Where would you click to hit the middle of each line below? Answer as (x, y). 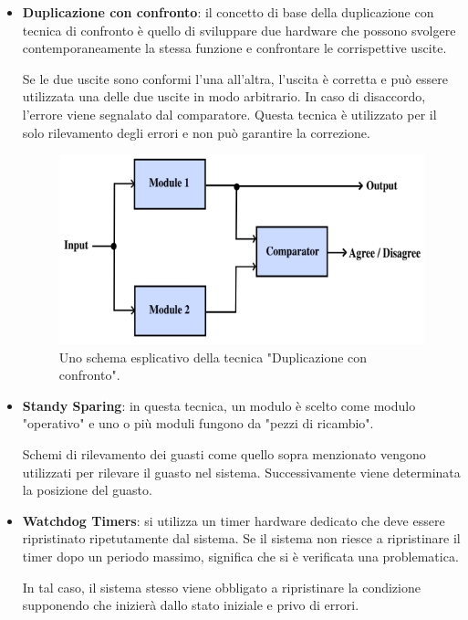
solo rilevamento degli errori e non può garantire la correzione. (196, 132)
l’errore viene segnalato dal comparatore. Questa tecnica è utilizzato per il (229, 114)
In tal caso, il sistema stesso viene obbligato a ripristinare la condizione (221, 587)
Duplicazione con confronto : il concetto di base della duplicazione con (228, 12)
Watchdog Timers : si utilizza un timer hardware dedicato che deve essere (234, 520)
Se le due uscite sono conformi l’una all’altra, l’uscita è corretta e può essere (235, 78)
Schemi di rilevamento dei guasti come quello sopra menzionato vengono (224, 454)
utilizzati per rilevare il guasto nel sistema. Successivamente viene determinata (241, 472)
